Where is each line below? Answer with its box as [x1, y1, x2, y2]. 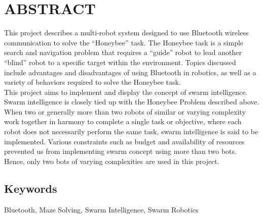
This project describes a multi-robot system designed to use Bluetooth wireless [4, 27, 249, 38]
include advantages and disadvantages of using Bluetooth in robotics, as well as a [4, 67, 256, 77]
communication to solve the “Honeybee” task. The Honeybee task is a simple [4, 37, 244, 47]
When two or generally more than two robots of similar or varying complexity [4, 106, 246, 117]
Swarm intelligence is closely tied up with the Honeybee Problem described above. [4, 96, 259, 107]
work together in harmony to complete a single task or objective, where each [4, 116, 242, 127]
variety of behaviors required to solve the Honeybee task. [4, 77, 181, 87]
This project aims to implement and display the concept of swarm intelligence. [4, 86, 248, 97]
